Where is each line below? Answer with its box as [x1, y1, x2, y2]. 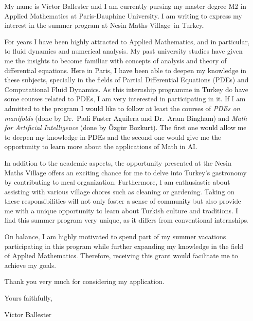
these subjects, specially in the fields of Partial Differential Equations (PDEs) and [4, 75, 249, 85]
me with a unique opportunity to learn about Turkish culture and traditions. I [4, 205, 238, 215]
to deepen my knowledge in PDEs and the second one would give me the [4, 132, 221, 142]
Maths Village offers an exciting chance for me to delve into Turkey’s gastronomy [4, 167, 247, 177]
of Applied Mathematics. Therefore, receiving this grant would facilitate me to [4, 250, 238, 261]
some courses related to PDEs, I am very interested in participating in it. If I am [4, 94, 246, 104]
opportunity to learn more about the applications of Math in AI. [4, 141, 198, 151]
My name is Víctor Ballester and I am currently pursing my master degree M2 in [4, 1, 246, 11]
